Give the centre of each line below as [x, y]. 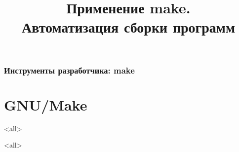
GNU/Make [46, 104]
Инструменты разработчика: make [69, 70]
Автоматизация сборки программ [128, 27]
